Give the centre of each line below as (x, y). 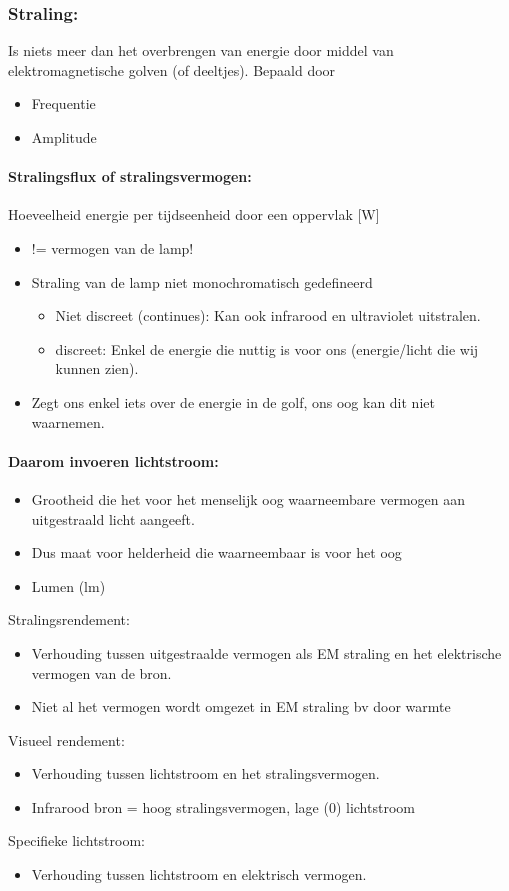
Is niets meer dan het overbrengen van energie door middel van (201, 50)
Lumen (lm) (68, 585)
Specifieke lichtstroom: (77, 840)
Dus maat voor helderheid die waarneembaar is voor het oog (216, 552)
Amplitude (64, 137)
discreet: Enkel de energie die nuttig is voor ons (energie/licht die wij (267, 348)
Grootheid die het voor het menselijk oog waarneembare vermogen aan (248, 498)
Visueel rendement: (66, 739)
